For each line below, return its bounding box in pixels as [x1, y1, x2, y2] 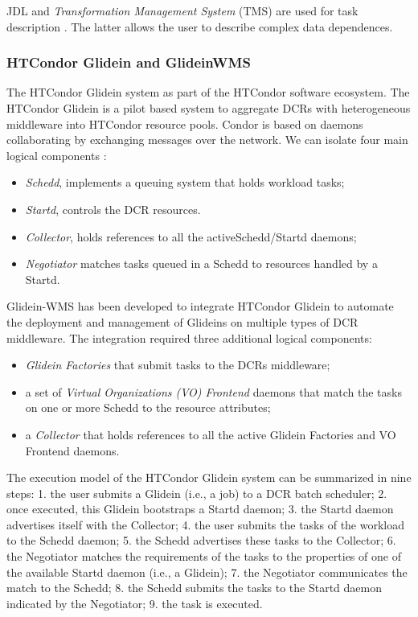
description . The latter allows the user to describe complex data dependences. [6, 18, 393, 35]
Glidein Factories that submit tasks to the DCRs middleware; [25, 356, 330, 373]
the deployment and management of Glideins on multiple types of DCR [6, 313, 359, 330]
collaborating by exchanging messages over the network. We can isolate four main [6, 131, 408, 148]
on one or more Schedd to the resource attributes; [25, 399, 271, 416]
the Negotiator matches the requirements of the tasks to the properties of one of [6, 548, 401, 565]
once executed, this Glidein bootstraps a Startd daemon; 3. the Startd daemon [6, 500, 394, 517]
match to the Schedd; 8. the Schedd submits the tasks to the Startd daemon [6, 579, 382, 596]
